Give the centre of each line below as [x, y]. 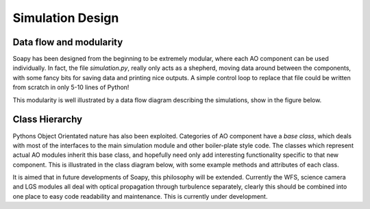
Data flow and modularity [68, 42]
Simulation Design [66, 18]
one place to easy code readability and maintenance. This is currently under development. [140, 196]
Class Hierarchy [48, 120]
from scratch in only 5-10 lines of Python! [71, 87]
